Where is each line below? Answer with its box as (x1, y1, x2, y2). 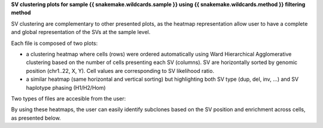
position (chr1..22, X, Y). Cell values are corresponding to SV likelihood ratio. (26, 67, 215, 74)
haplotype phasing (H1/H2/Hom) (26, 84, 106, 91)
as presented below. (11, 114, 61, 121)
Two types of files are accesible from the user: (11, 95, 126, 102)
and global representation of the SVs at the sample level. (11, 29, 151, 36)
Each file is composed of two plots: (11, 39, 98, 47)
